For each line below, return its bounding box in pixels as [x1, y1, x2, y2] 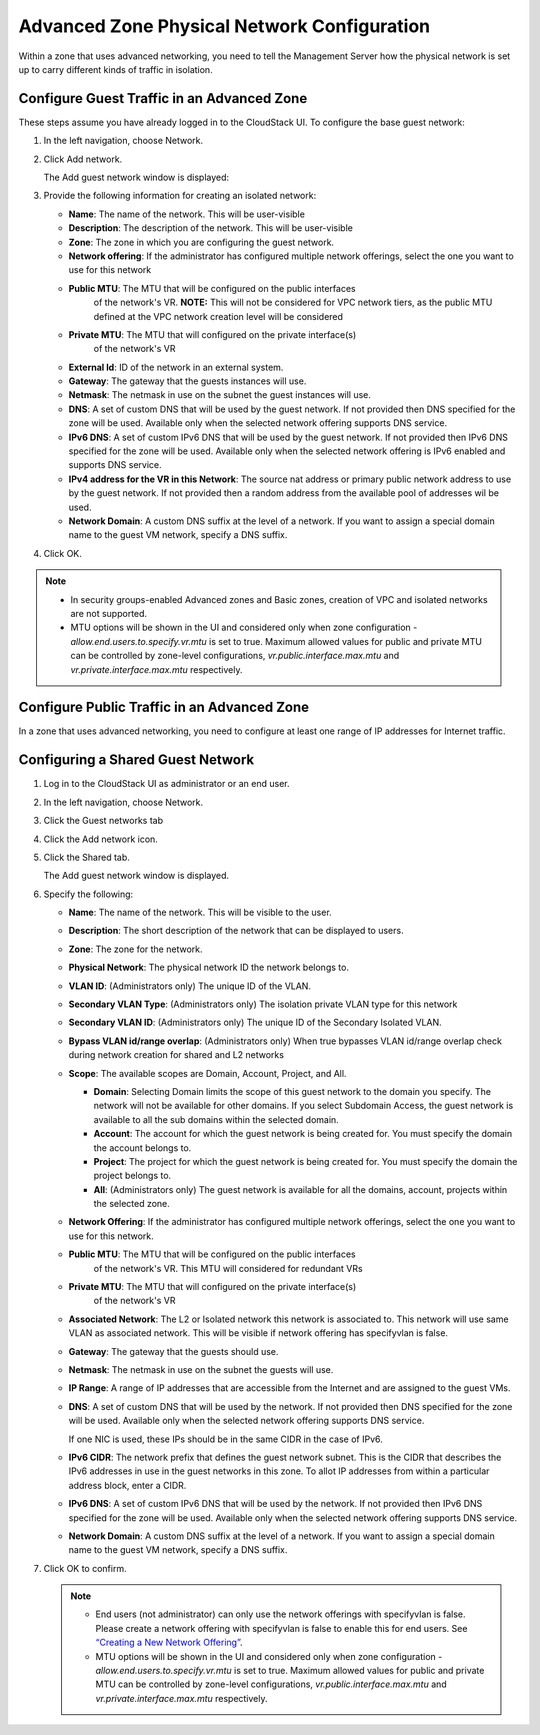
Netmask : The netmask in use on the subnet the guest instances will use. [68, 389, 372, 401]
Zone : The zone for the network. [68, 943, 203, 955]
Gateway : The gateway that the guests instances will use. [68, 375, 307, 387]
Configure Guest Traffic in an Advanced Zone [18, 90, 308, 107]
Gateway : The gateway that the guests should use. [68, 1345, 279, 1357]
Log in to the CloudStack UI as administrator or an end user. [43, 778, 290, 790]
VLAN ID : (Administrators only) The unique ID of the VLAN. [68, 980, 312, 992]
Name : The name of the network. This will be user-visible [68, 208, 305, 220]
